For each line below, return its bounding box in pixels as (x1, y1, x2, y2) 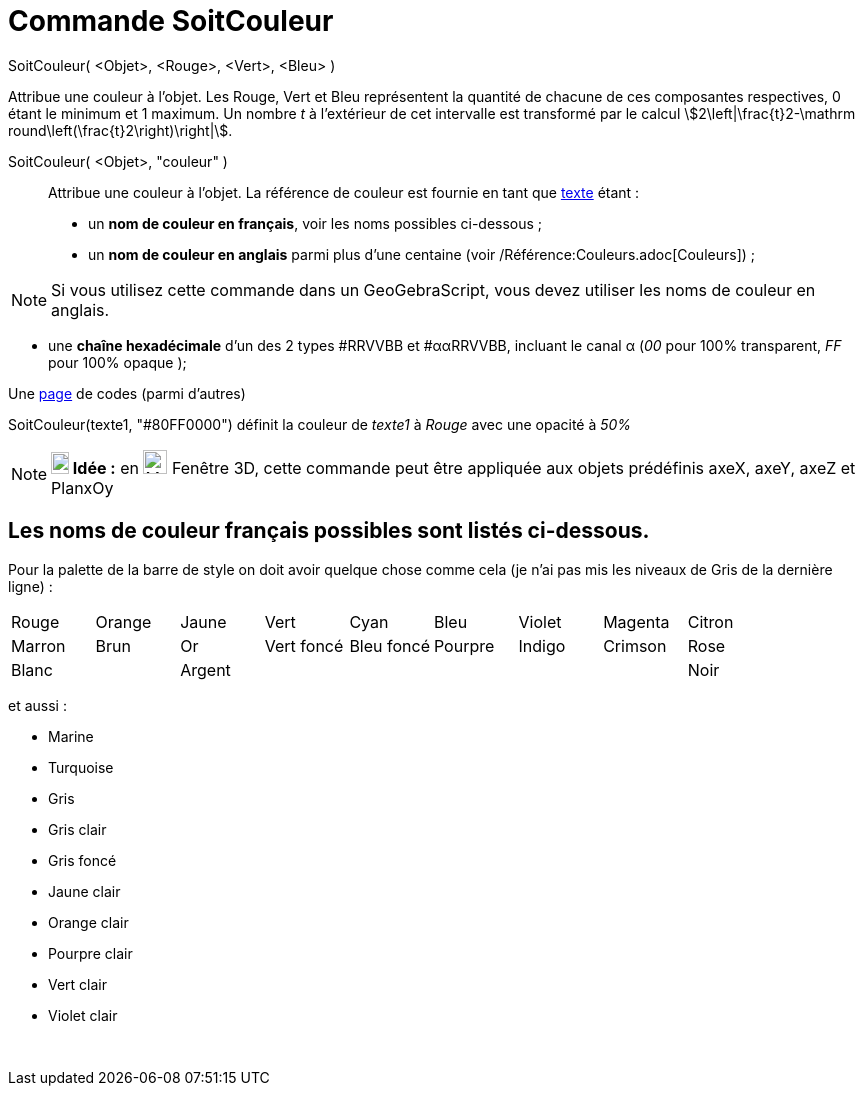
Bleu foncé (349, 635, 430, 656)
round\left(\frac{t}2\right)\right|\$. (8, 121, 233, 139)
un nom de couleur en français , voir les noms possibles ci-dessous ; (88, 214, 543, 232)
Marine (48, 727, 94, 745)
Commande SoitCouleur (8, 4, 334, 38)
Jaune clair (48, 882, 121, 900)
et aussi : (8, 696, 67, 714)
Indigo (518, 635, 566, 656)
